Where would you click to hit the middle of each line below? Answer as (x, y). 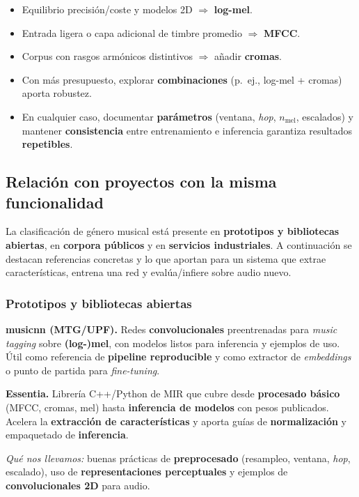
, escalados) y (325, 116)
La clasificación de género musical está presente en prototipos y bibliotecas (173, 231)
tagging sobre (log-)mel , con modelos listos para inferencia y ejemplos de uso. (173, 343)
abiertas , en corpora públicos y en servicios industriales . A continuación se (179, 244)
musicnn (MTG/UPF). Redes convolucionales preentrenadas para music (171, 329)
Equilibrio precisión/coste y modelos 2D (107, 9)
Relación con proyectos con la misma (141, 182)
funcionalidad (55, 202)
